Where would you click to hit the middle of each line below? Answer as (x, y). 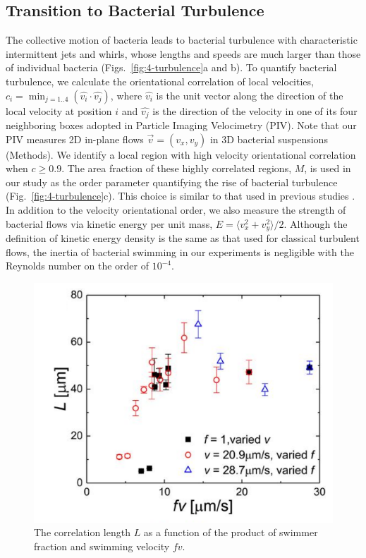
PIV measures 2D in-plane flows (75, 139)
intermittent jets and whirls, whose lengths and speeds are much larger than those (183, 53)
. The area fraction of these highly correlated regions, (177, 168)
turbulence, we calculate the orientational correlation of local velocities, (160, 81)
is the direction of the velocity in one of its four (255, 110)
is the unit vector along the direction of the (250, 95)
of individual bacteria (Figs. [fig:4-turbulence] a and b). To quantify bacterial (171, 67)
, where (126, 95)
